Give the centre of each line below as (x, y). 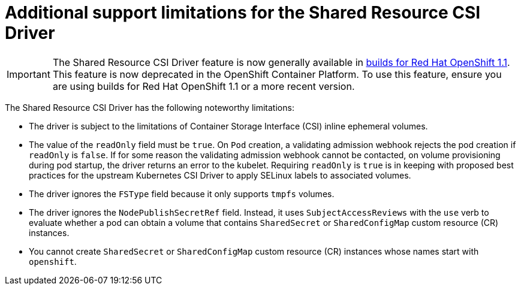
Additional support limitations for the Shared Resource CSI (243, 13)
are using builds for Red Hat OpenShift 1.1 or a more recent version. (204, 86)
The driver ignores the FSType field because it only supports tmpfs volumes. (182, 194)
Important (28, 74)
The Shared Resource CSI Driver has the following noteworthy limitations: (150, 107)
